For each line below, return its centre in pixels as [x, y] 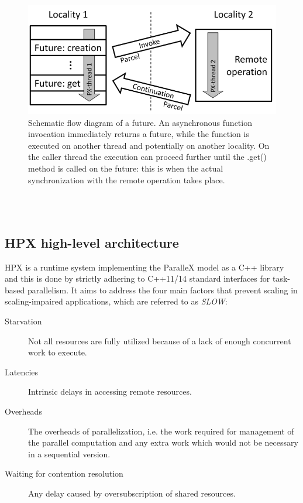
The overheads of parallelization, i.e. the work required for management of [161, 431]
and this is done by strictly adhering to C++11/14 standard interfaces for [137, 278]
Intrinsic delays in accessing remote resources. [110, 391]
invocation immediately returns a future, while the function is [139, 134]
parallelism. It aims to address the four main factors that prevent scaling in [162, 290]
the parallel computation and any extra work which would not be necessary [163, 442]
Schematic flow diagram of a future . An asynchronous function [140, 122]
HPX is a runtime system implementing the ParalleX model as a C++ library [144, 267]
